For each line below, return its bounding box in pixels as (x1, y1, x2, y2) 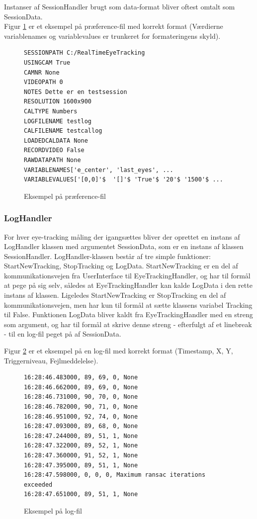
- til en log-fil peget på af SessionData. (4, 329, 121, 339)
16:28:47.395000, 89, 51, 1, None (24, 461, 138, 469)
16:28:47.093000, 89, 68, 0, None (24, 423, 138, 430)
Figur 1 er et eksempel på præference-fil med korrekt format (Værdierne (4, 21, 223, 31)
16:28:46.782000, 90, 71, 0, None (24, 403, 138, 410)
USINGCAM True (24, 59, 71, 66)
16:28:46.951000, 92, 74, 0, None (24, 413, 138, 420)
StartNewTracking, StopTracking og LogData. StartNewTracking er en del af (4, 260, 238, 271)
